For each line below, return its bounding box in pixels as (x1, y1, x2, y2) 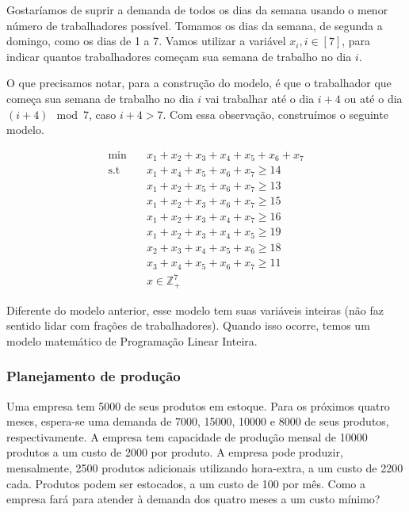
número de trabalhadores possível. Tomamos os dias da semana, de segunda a (6, 17, 383, 33)
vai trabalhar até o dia (204, 90, 315, 106)
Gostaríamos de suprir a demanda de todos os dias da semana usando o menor (6, 2, 388, 17)
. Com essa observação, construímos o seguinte (162, 105, 388, 122)
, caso (88, 105, 117, 122)
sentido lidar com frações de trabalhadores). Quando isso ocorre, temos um (6, 317, 370, 334)
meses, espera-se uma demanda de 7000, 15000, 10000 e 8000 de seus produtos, (6, 413, 389, 430)
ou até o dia (344, 90, 403, 106)
